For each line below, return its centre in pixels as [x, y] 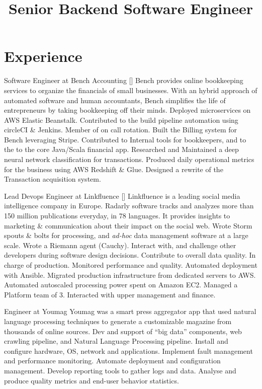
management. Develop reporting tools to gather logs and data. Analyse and [120, 370]
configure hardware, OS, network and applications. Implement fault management [128, 351]
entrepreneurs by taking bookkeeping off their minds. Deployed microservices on [127, 110]
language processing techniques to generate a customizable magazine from [118, 321]
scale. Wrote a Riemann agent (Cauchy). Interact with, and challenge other [120, 245]
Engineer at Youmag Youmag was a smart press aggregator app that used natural [130, 311]
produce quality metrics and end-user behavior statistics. [92, 380]
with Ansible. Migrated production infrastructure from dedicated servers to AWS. [130, 275]
